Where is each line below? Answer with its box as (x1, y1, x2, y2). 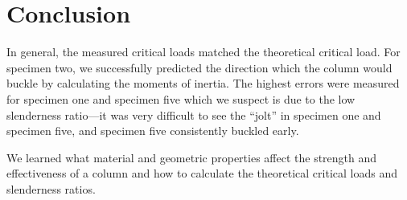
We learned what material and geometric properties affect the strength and (6, 149, 377, 165)
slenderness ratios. (6, 180, 96, 197)
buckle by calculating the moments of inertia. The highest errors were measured (6, 75, 400, 92)
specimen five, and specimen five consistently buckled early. (6, 122, 299, 139)
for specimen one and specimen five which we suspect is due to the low (6, 90, 356, 107)
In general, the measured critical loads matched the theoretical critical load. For (6, 43, 401, 60)
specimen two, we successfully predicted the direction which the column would (6, 59, 393, 76)
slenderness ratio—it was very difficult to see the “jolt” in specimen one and (6, 106, 381, 123)
